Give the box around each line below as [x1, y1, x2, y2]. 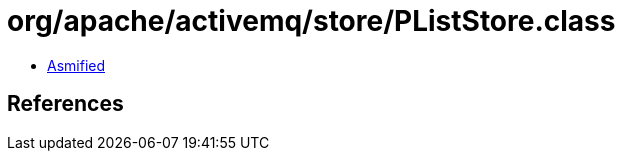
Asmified [47, 56, 106, 74]
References [7, 91, 124, 117]
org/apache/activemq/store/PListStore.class [7, 4, 616, 38]
